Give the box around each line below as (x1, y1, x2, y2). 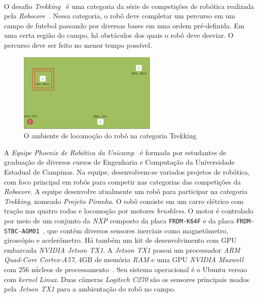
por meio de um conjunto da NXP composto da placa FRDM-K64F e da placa (4, 215, 234, 225)
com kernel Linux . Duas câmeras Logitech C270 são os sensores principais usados (4, 274, 250, 284)
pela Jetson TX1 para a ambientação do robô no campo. (4, 284, 176, 294)
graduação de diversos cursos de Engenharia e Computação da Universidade (4, 157, 235, 167)
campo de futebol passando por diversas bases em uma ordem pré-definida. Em (4, 20, 245, 30)
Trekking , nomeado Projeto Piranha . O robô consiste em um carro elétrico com (4, 196, 244, 206)
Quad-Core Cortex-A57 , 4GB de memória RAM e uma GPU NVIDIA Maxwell (4, 254, 244, 265)
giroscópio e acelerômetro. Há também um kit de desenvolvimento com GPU (4, 235, 237, 245)
